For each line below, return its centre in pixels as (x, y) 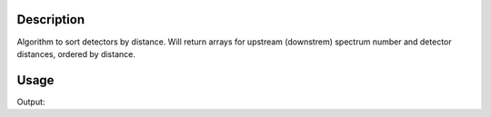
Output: (31, 102)
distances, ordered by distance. (76, 54)
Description (51, 19)
